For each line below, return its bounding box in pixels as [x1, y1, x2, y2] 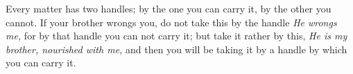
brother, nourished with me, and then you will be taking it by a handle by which [6, 41, 347, 56]
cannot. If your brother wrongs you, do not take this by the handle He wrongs [6, 15, 337, 29]
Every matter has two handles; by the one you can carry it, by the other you [6, 1, 332, 15]
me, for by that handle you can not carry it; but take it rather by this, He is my [6, 28, 347, 43]
